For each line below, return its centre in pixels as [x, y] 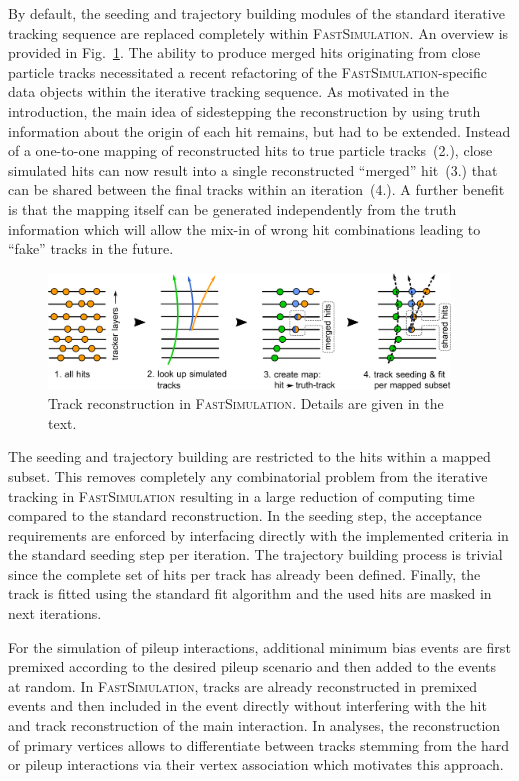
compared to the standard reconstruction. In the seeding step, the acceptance [245, 515]
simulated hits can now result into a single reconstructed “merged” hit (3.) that [253, 169]
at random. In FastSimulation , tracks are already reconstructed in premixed [243, 685]
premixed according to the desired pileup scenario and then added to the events [252, 666]
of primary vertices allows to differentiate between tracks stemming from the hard [259, 744]
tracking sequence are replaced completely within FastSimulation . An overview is [258, 32]
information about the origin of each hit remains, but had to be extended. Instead [259, 130]
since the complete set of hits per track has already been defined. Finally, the [244, 573]
